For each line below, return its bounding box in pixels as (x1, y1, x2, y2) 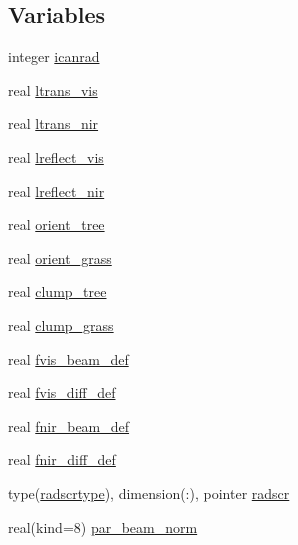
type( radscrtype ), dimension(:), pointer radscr (8, 482, 290, 503)
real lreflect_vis (8, 146, 104, 167)
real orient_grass (8, 247, 112, 268)
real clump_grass (8, 314, 114, 335)
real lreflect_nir (8, 180, 105, 201)
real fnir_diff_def (8, 449, 116, 470)
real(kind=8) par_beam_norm (8, 516, 198, 537)
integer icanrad (8, 46, 100, 67)
